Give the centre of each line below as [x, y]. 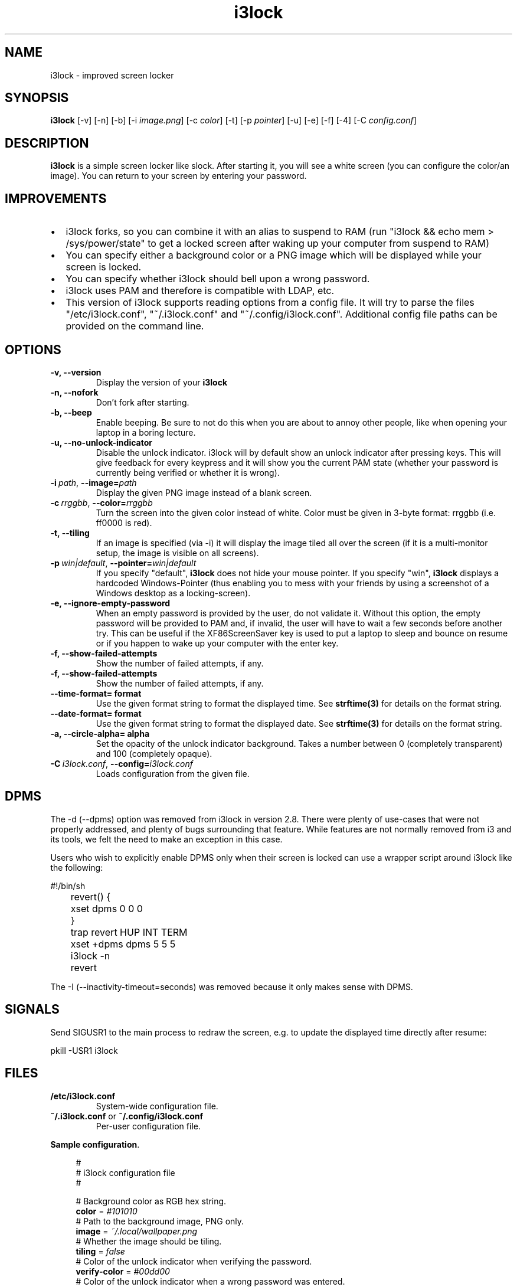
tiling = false [100, 1251]
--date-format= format [96, 713]
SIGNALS [32, 1010]
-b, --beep [71, 412]
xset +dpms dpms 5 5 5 [123, 944]
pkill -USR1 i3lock [84, 1050]
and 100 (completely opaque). [154, 753]
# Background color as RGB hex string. [151, 1201]
